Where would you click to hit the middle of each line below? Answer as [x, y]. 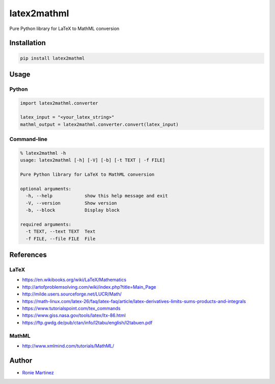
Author [21, 360]
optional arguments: [46, 189]
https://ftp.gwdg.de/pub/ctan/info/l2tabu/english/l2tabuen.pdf [87, 322]
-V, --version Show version [71, 203]
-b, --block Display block [73, 210]
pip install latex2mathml [52, 58]
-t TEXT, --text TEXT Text [61, 231]
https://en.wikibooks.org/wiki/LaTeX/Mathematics [74, 280]
